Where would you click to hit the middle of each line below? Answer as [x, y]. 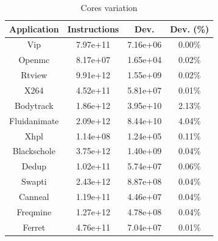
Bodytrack [34, 105]
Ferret [34, 227]
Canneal [34, 196]
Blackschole [34, 151]
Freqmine [34, 211]
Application [34, 28]
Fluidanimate [34, 120]
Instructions [93, 28]
